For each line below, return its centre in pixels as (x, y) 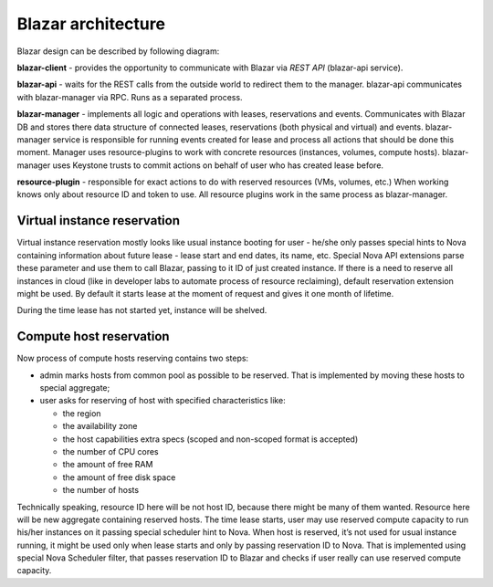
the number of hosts (101, 490)
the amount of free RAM (108, 465)
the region (82, 413)
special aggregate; (75, 388)
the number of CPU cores (110, 451)
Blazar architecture (91, 24)
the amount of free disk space (119, 477)
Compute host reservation (93, 336)
